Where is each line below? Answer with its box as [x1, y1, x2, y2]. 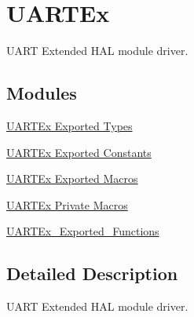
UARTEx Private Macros [6, 196, 128, 213]
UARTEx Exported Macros [6, 170, 138, 187]
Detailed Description [6, 261, 178, 286]
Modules [6, 81, 77, 105]
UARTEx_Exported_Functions [6, 223, 159, 239]
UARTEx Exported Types [6, 117, 133, 133]
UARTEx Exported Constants [6, 144, 152, 160]
